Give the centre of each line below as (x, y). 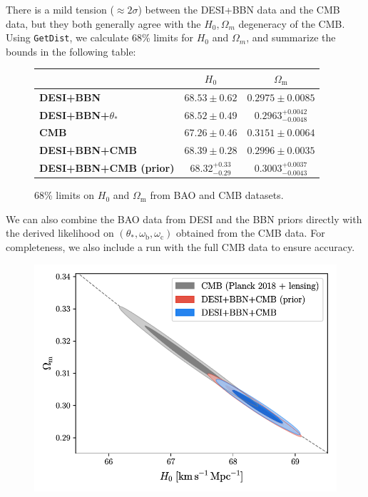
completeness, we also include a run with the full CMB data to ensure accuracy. (180, 247)
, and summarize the (291, 37)
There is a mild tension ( (60, 9)
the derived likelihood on (60, 233)
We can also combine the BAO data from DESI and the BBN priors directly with (184, 219)
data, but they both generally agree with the (103, 23)
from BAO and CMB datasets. (217, 195)
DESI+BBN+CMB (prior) (107, 168)
